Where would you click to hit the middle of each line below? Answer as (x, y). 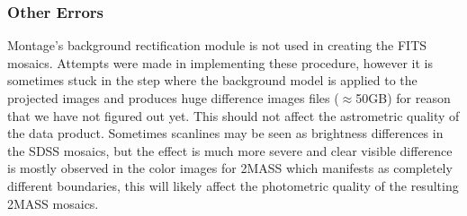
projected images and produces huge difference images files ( (173, 98)
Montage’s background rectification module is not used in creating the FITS (217, 45)
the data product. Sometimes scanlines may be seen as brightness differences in (225, 133)
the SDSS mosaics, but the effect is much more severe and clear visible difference (230, 150)
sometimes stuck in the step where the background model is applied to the (212, 80)
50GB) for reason (403, 98)
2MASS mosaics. (53, 203)
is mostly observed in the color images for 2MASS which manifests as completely (230, 168)
